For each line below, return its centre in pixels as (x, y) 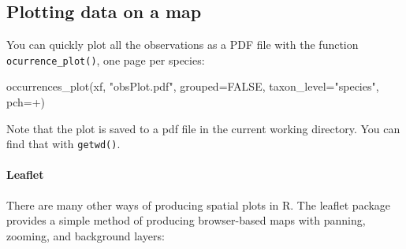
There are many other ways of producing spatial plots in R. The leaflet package (199, 204)
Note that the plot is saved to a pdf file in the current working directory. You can (203, 128)
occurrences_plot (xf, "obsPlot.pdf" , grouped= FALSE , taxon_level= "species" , (193, 86)
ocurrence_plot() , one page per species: (106, 59)
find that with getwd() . (63, 144)
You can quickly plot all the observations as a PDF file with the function (183, 45)
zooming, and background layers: (86, 235)
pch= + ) (26, 102)
